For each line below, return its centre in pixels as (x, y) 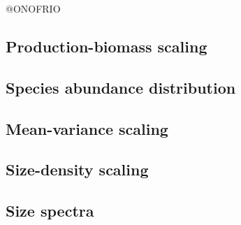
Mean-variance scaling (87, 128)
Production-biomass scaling (107, 46)
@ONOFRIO (33, 8)
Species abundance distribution (121, 87)
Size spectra (50, 211)
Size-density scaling (77, 169)
